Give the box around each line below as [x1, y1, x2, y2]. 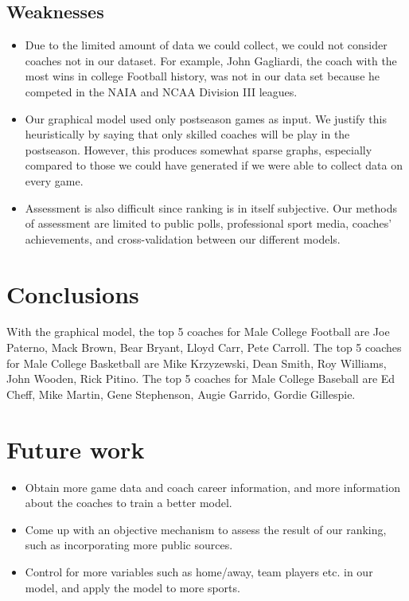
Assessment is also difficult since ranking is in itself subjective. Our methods [25, 199, 397, 216]
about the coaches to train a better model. [25, 494, 232, 511]
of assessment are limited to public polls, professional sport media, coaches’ [25, 215, 392, 232]
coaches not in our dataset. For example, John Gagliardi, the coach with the [25, 52, 397, 68]
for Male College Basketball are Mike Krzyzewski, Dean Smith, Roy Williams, [6, 354, 387, 371]
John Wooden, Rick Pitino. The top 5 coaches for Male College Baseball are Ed [6, 370, 395, 387]
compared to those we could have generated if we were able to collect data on [25, 157, 403, 174]
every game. [25, 172, 84, 189]
